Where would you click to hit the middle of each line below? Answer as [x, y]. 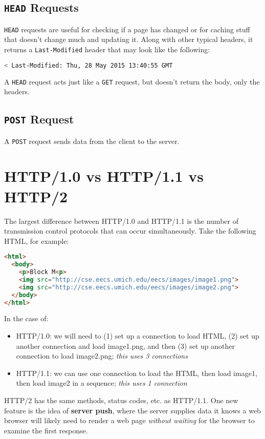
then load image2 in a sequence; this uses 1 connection [102, 383]
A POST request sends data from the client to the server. [92, 141]
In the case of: [26, 318]
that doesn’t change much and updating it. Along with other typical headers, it [129, 39]
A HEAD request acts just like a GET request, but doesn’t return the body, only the [132, 81]
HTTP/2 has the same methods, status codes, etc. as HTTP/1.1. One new [121, 400]
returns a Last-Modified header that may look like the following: [107, 49]
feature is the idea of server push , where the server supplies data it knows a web [132, 410]
